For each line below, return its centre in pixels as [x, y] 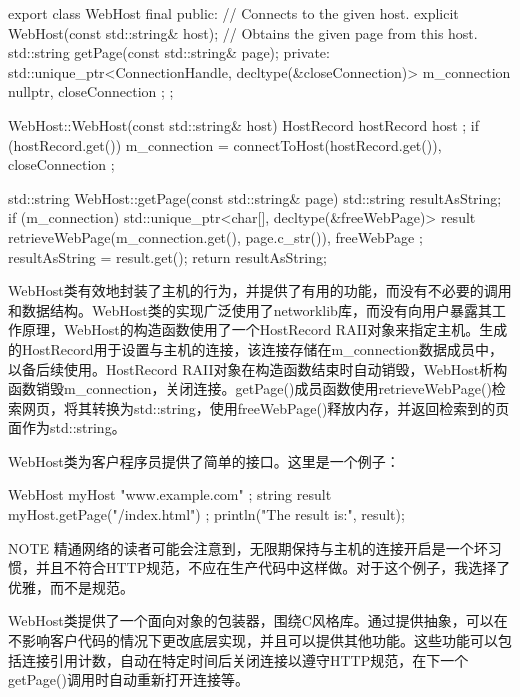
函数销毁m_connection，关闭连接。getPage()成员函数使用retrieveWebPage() [250, 388]
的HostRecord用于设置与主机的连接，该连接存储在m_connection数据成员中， [255, 348]
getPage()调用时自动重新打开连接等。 [128, 679]
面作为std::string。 [67, 427]
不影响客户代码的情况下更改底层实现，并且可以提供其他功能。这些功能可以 [253, 640]
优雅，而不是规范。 [71, 586]
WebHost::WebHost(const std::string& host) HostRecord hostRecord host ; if [244, 124]
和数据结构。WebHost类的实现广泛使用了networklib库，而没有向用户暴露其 [250, 309]
